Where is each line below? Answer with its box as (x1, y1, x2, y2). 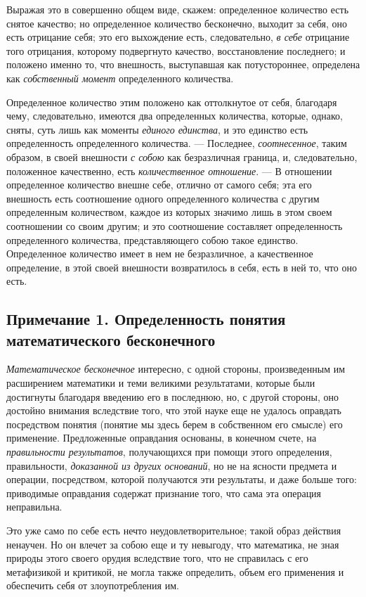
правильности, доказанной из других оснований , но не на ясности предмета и (6, 458, 337, 473)
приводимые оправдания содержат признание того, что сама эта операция (6, 485, 322, 500)
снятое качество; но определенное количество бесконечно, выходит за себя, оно (6, 15, 348, 30)
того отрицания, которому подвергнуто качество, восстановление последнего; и (6, 43, 346, 58)
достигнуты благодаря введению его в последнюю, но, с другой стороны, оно (6, 389, 339, 404)
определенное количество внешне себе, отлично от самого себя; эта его (6, 177, 312, 192)
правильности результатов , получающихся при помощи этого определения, (6, 444, 332, 459)
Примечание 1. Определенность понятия (6, 308, 286, 330)
